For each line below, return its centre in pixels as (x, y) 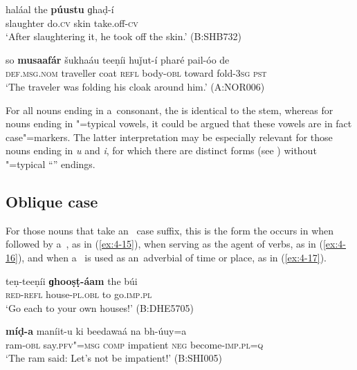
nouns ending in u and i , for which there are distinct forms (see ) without (161, 150)
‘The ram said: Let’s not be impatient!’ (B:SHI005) (114, 358)
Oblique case (52, 201)
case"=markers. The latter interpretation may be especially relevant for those (169, 137)
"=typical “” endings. (51, 164)
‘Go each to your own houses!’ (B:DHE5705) (100, 307)
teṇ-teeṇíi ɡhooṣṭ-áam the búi (72, 280)
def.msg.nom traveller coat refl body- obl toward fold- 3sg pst (136, 73)
